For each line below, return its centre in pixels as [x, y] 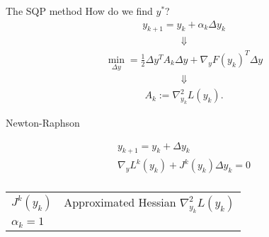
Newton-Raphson [43, 123]
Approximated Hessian [120, 202]
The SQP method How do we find [79, 11]
